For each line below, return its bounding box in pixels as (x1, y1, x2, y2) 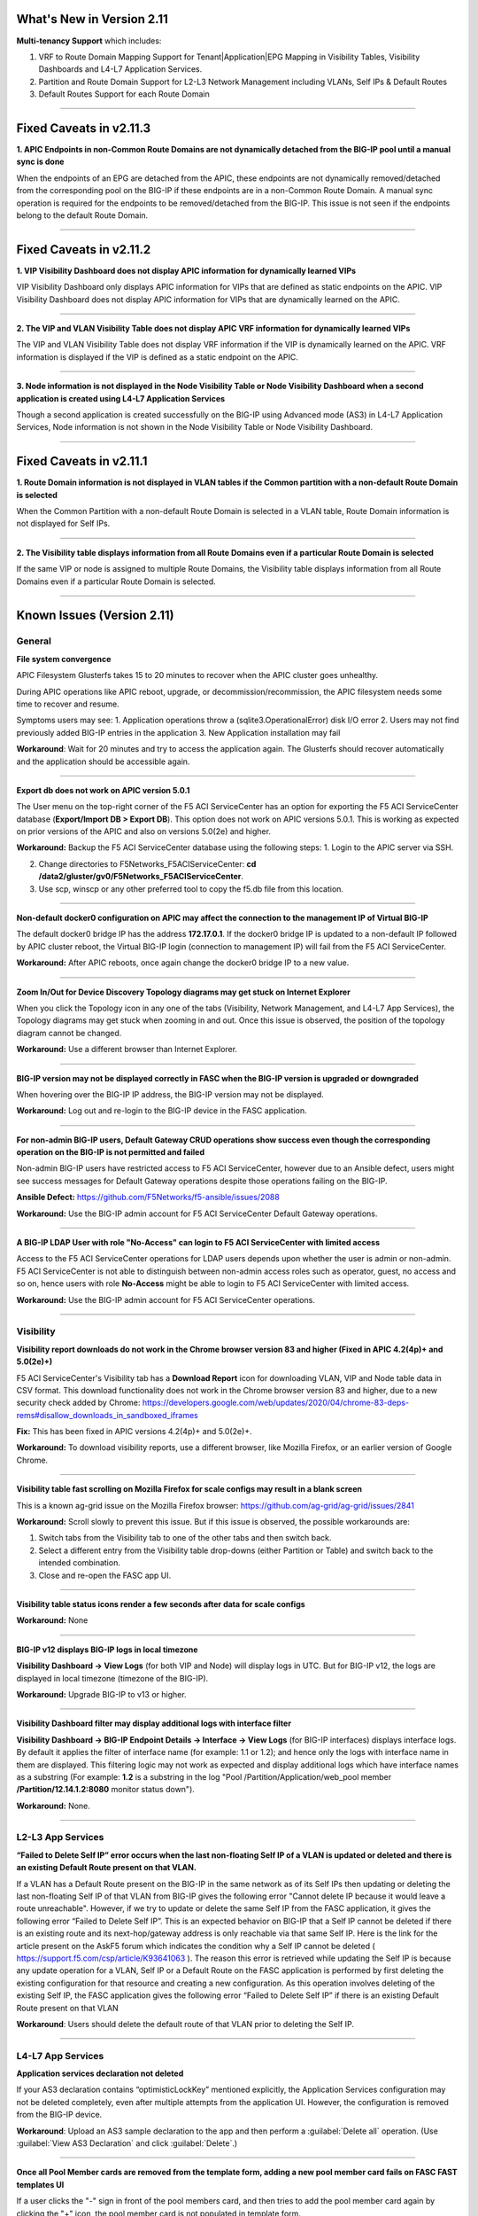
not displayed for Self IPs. (16, 519, 111, 529)
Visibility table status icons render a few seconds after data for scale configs (16, 1599, 305, 1609)
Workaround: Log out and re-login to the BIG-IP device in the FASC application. (16, 1105, 307, 1116)
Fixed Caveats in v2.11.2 (16, 242, 151, 257)
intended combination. (38, 1557, 121, 1568)
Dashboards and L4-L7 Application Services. (38, 64, 203, 74)
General (16, 635, 52, 647)
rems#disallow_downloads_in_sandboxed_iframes (16, 1409, 198, 1420)
